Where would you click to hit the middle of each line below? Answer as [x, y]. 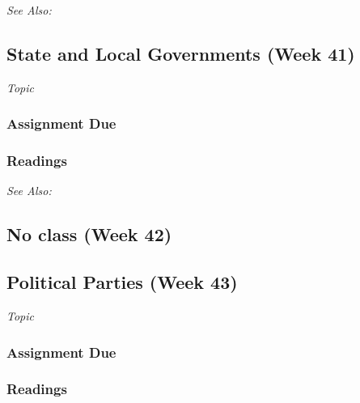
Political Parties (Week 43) [122, 282]
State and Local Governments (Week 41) [181, 53]
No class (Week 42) [89, 234]
